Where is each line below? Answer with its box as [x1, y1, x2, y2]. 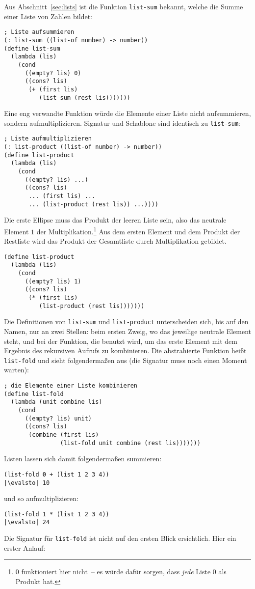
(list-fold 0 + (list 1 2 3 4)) [4, 471, 109, 478]
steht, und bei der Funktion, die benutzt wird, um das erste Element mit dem [4, 336, 237, 346]
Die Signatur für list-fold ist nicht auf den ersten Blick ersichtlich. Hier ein [4, 533, 236, 543]
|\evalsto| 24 [4, 519, 50, 526]
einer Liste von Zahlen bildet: [4, 11, 92, 21]
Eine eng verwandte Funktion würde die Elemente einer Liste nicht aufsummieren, [4, 108, 251, 118]
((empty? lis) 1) [25, 278, 81, 285]
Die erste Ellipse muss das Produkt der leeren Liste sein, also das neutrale [4, 215, 227, 225]
